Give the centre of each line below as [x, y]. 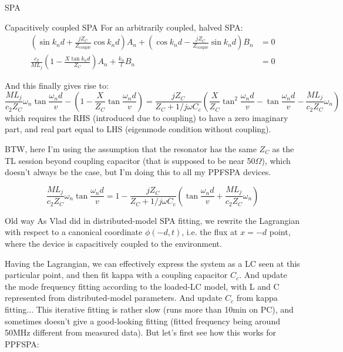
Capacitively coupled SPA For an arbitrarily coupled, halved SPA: [124, 27]
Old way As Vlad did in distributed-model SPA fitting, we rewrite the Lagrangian [152, 220]
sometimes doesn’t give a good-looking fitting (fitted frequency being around [142, 321]
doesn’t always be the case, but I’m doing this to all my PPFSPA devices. [138, 172]
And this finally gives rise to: [57, 86]
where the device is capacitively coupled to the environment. [113, 243]
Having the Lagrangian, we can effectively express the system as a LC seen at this [152, 263]
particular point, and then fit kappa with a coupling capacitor [116, 275]
